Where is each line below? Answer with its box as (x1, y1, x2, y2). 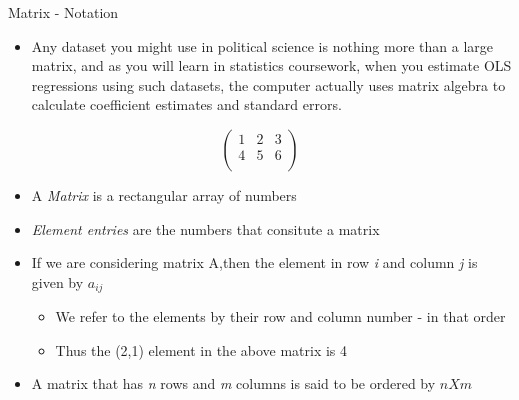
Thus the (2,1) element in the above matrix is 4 (55, 339, 348, 360)
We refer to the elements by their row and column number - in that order (55, 306, 506, 327)
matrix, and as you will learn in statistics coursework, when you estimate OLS (31, 55, 512, 76)
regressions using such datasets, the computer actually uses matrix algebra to (31, 74, 506, 95)
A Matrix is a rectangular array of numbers (31, 184, 297, 205)
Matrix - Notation (8, 2, 119, 22)
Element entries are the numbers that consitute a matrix (31, 218, 380, 239)
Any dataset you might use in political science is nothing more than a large (31, 35, 493, 56)
